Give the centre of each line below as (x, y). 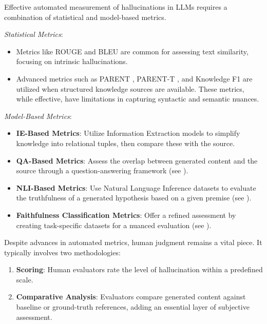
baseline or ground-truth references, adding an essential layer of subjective (133, 307)
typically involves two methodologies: (62, 252)
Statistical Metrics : (34, 34)
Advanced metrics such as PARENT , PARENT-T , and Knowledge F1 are (134, 78)
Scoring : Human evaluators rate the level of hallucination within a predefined (139, 269)
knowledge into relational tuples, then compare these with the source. (126, 143)
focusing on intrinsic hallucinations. (72, 61)
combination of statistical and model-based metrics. (85, 17)
